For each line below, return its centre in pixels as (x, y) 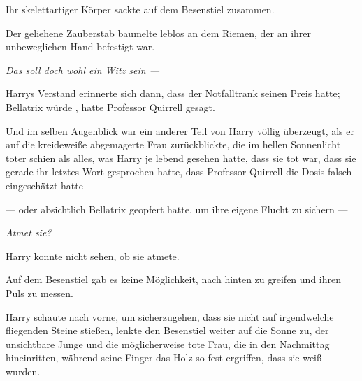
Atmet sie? (29, 232)
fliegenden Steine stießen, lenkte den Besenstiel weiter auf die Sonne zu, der (167, 330)
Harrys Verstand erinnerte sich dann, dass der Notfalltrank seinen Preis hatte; (173, 93)
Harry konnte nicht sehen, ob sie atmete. (93, 256)
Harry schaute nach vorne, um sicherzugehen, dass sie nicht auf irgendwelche (170, 316)
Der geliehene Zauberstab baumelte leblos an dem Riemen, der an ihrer (159, 33)
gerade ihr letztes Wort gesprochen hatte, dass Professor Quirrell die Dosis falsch (179, 172)
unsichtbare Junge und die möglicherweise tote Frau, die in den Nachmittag (168, 344)
